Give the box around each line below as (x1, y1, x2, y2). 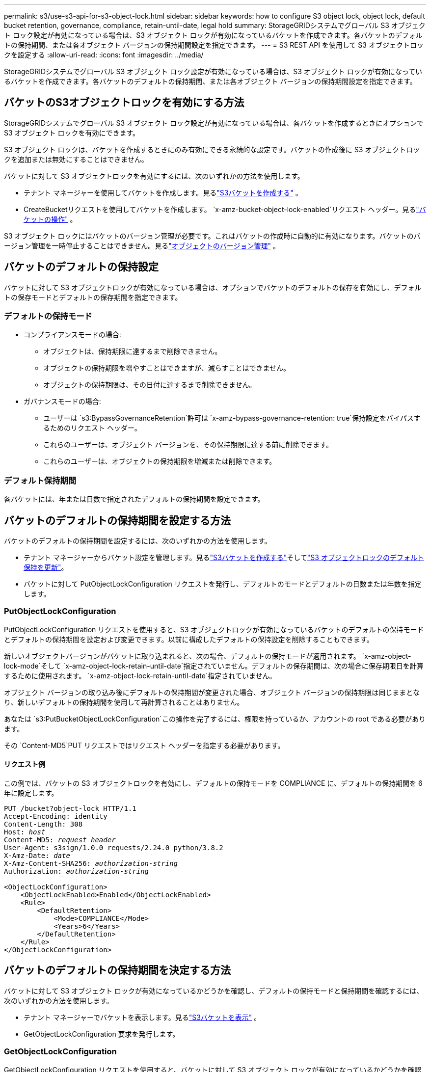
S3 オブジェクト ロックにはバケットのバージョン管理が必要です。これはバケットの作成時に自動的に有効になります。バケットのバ (4, 231, 421, 240)
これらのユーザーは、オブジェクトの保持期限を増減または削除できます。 (43, 457, 276, 466)
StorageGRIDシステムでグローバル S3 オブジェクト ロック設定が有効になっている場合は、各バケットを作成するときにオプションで (4, 118, 424, 127)
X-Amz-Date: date (4, 852, 70, 859)
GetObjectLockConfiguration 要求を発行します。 (24, 1029, 180, 1038)
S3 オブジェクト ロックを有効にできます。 (4, 128, 140, 137)
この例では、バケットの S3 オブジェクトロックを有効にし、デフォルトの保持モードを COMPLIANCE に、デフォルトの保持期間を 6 (4, 779, 423, 787)
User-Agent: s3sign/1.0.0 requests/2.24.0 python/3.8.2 (4, 844, 223, 852)
